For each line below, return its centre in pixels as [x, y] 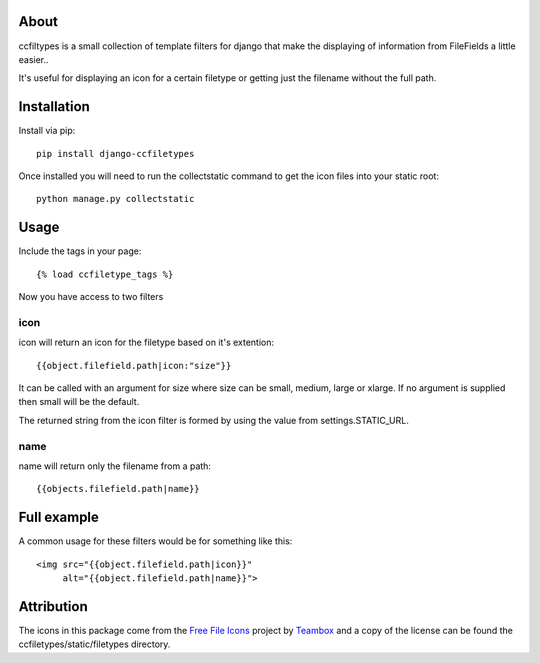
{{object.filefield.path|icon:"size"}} [134, 365]
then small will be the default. [79, 402]
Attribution [53, 606]
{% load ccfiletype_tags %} [105, 274]
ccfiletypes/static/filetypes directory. [94, 644]
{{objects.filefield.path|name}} [118, 489]
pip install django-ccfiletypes [115, 153]
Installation [54, 106]
